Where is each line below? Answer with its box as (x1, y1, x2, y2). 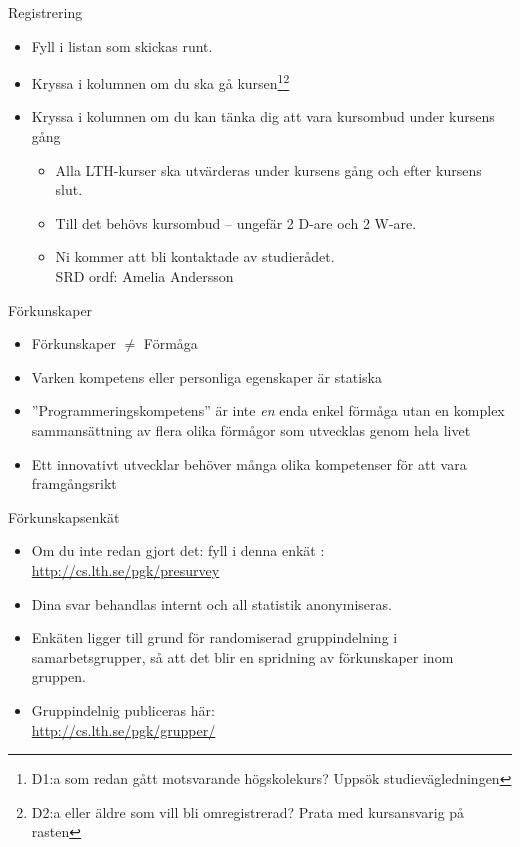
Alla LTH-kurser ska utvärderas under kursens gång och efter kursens (55, 159, 482, 180)
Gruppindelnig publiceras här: (31, 699, 215, 720)
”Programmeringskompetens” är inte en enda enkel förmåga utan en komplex (31, 400, 505, 421)
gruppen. (31, 666, 86, 687)
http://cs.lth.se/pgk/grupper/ (31, 719, 216, 740)
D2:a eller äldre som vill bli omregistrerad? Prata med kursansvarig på (31, 801, 465, 822)
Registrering (8, 2, 83, 22)
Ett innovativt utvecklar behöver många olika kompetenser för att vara (31, 453, 467, 474)
